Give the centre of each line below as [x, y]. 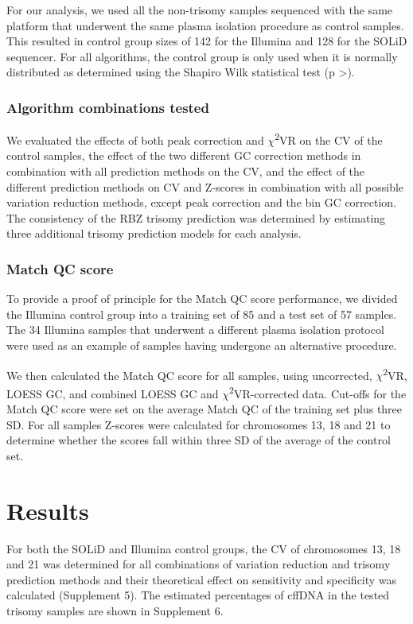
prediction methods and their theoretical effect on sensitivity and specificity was [202, 579]
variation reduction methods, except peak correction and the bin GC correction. [202, 202]
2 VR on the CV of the [329, 139]
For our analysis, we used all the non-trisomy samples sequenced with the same [200, 10]
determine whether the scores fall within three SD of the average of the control [199, 440]
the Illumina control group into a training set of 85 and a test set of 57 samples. [202, 314]
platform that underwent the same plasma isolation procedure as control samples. [205, 25]
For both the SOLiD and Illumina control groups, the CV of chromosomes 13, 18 [204, 548]
